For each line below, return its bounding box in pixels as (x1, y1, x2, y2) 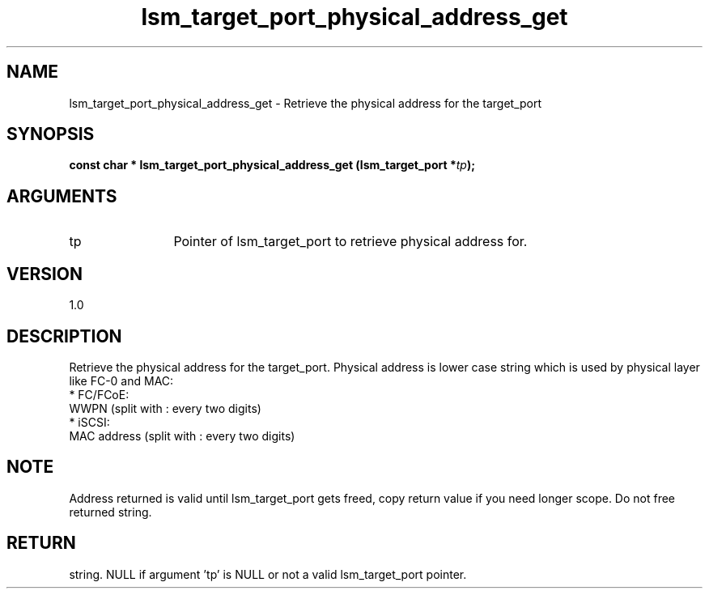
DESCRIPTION (6, 325, 122, 346)
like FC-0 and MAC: (69, 373, 174, 388)
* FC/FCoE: (69, 387, 129, 402)
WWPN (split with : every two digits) (69, 401, 261, 415)
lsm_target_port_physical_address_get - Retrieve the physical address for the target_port (69, 96, 542, 110)
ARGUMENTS (6, 185, 117, 206)
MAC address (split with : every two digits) (69, 428, 295, 443)
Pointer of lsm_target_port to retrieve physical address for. (173, 233, 528, 250)
